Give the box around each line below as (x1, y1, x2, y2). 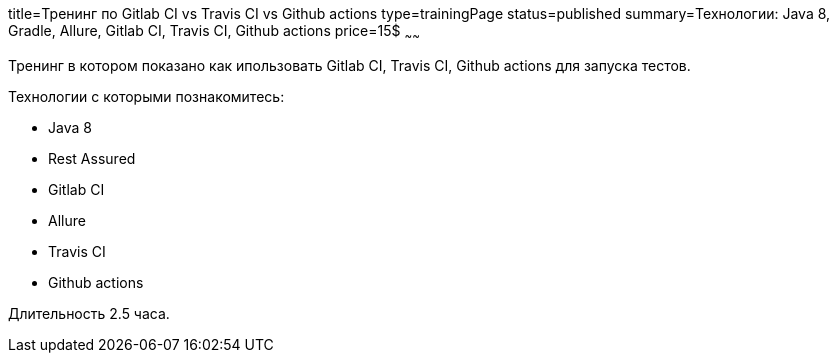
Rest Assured (48, 149, 136, 167)
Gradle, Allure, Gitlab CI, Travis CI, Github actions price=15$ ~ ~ (8, 22, 420, 43)
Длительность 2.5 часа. (8, 304, 170, 322)
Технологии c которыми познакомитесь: (8, 87, 285, 105)
